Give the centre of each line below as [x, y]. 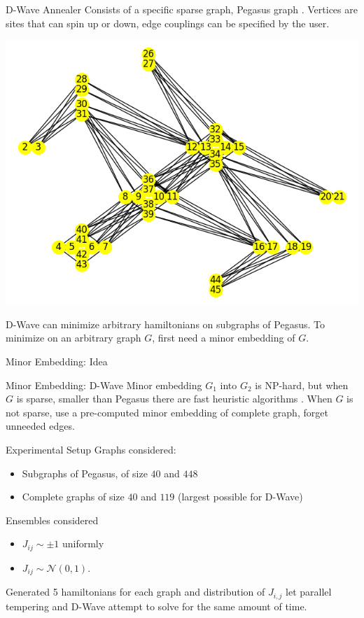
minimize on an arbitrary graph [73, 338]
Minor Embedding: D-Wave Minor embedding [104, 385]
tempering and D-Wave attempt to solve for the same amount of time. [156, 606]
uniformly [83, 543]
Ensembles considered [52, 520]
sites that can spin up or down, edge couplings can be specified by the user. [168, 23]
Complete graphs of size [73, 497]
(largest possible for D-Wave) [240, 497]
